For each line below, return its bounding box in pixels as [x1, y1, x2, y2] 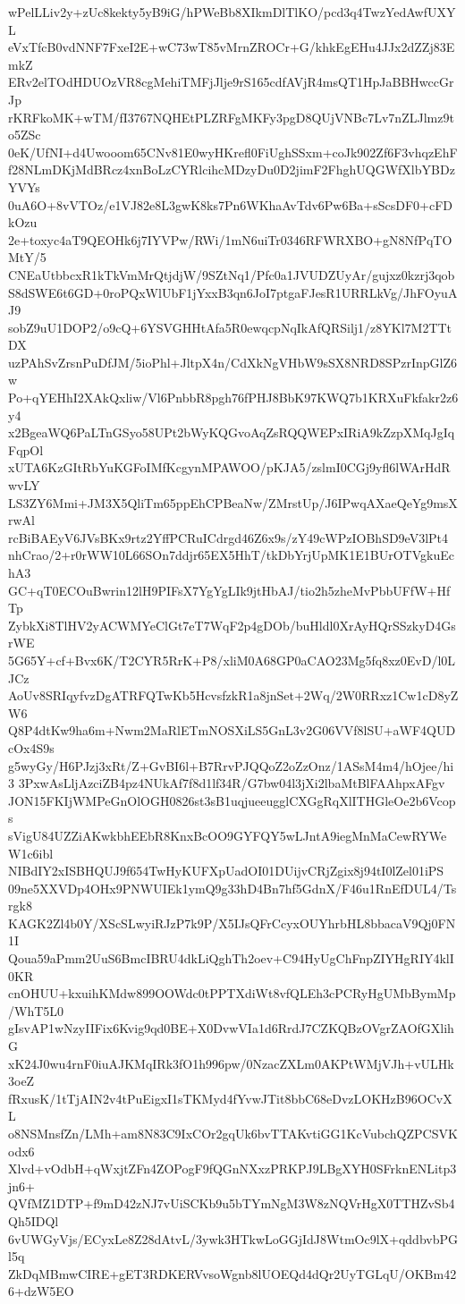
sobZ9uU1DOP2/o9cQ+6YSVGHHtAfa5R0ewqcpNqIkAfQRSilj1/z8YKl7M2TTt [8, 318, 452, 336]
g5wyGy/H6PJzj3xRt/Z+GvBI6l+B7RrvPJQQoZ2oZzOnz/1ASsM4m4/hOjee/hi [8, 756, 454, 775]
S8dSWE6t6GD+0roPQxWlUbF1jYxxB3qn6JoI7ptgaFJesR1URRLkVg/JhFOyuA [8, 283, 458, 301]
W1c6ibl [8, 843, 54, 862]
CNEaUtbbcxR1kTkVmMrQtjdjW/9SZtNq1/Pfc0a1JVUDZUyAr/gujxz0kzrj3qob [8, 265, 455, 284]
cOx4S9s [8, 738, 55, 757]
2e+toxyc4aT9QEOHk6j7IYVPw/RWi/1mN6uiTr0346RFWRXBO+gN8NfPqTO [8, 230, 452, 249]
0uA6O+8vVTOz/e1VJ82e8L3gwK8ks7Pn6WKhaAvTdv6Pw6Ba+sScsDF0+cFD [8, 195, 453, 214]
